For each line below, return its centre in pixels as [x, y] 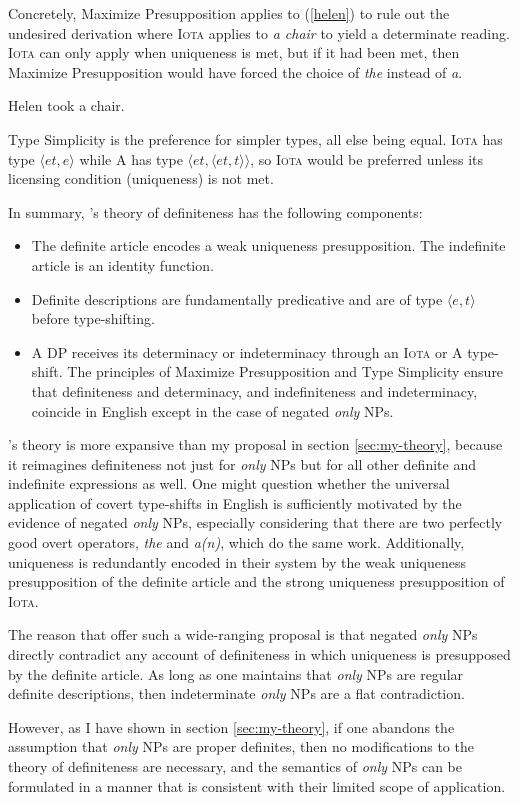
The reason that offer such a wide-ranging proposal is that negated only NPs [243, 634]
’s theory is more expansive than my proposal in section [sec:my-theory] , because [255, 444]
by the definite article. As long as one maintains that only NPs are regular [236, 673]
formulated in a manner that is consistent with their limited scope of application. [257, 785]
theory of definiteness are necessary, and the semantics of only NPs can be [235, 766]
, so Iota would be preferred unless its [367, 158]
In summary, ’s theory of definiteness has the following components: [215, 211]
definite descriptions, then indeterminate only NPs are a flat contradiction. [236, 693]
